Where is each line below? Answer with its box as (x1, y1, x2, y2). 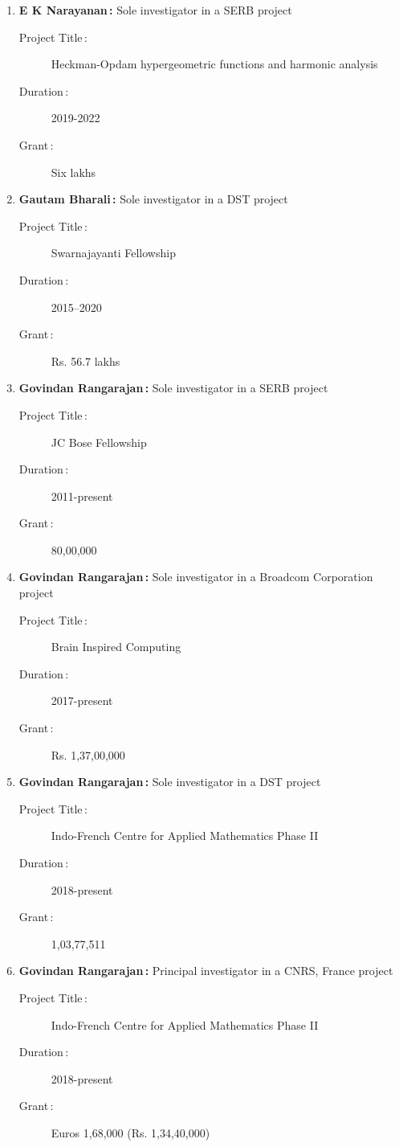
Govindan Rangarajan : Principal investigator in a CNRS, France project (18, 962, 393, 979)
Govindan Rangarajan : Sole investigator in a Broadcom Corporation (18, 568, 373, 585)
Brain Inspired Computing (51, 638, 181, 655)
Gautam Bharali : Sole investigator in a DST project (18, 190, 288, 207)
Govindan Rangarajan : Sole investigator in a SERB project (18, 379, 328, 396)
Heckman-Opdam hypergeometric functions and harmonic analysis (51, 55, 378, 72)
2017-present (51, 692, 113, 709)
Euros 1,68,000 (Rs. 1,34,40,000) (51, 1124, 210, 1141)
